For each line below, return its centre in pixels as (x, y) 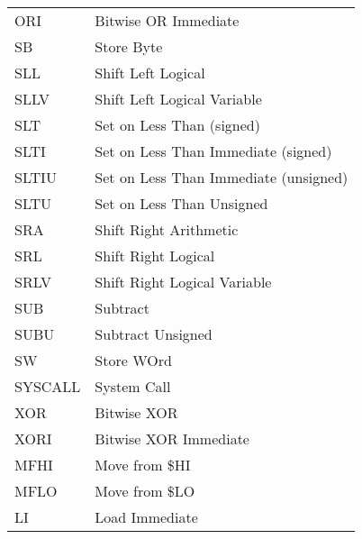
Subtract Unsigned (154, 334)
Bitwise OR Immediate (167, 20)
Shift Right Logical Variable (183, 282)
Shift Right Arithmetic (167, 229)
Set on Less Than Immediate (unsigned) (222, 177)
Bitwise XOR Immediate (172, 439)
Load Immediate (146, 517)
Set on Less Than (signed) (177, 125)
